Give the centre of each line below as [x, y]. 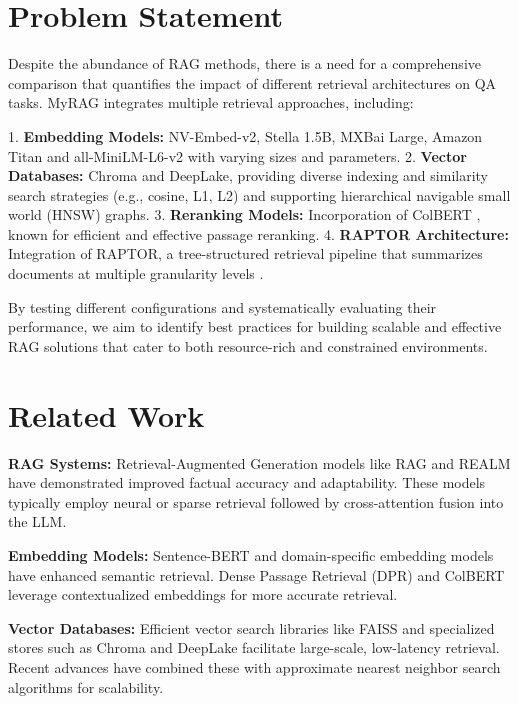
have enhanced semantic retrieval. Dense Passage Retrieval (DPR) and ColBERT [256, 574]
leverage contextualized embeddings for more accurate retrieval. [203, 594]
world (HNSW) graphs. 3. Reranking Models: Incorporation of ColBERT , [244, 214]
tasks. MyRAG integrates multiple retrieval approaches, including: [211, 102]
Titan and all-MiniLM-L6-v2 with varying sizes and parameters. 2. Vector [237, 155]
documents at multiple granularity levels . [136, 273]
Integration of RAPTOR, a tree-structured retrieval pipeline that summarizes [245, 253]
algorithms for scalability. [86, 686]
